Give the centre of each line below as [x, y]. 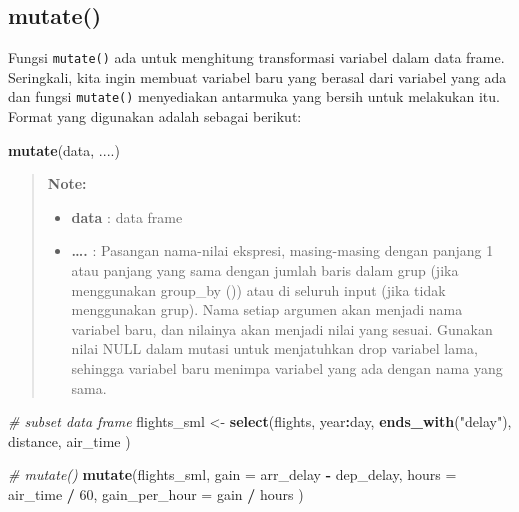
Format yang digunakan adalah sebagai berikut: [155, 116]
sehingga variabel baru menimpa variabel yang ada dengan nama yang [287, 368]
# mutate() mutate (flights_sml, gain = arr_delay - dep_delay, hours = [232, 474]
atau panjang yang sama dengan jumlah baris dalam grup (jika [265, 270]
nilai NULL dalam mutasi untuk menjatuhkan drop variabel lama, [274, 348]
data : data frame [127, 216]
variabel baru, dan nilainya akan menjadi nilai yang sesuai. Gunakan [282, 328]
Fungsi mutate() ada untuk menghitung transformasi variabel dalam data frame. [256, 57]
